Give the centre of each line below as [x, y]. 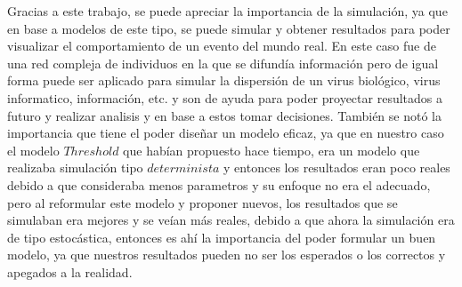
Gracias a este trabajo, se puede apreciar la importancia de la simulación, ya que [227, 11]
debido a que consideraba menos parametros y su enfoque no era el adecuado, [219, 184]
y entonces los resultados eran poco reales [337, 167]
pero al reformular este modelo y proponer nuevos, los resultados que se [203, 202]
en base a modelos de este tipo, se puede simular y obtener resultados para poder [229, 28]
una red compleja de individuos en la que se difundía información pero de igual [223, 63]
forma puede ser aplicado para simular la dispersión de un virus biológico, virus [224, 80]
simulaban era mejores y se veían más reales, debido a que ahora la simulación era [231, 220]
